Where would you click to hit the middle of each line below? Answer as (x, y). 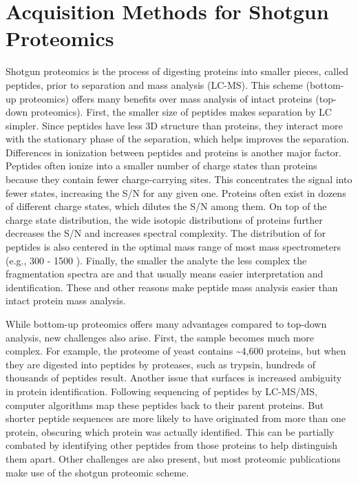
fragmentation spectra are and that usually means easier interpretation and (165, 274)
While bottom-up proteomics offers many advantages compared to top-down (166, 324)
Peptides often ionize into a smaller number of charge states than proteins (161, 166)
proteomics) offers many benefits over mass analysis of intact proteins (166, 98)
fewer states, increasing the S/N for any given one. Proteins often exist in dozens (176, 192)
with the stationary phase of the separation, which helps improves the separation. (178, 139)
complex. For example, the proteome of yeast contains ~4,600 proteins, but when (176, 351)
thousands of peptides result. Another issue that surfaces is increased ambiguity (174, 378)
